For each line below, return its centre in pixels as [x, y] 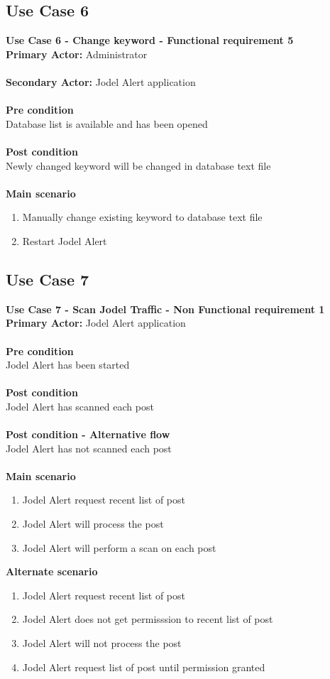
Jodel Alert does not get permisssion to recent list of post [148, 619]
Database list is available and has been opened [107, 123]
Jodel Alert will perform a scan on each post [119, 547]
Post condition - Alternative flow [88, 434]
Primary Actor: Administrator [77, 54]
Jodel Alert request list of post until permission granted [144, 667]
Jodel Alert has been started [68, 365]
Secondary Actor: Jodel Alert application [101, 81]
